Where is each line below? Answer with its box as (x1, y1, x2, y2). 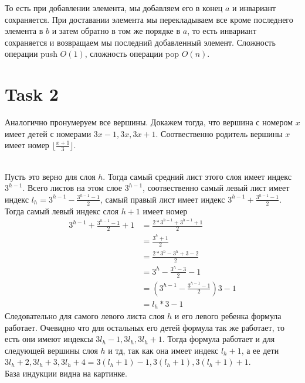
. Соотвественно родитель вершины (155, 127, 283, 139)
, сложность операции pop (84, 47, 179, 60)
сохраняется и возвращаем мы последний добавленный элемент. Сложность (5, 36, 276, 48)
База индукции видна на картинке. (5, 367, 127, 379)
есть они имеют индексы (5, 333, 93, 345)
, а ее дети (241, 344, 279, 356)
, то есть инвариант (187, 25, 257, 37)
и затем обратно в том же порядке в (52, 25, 181, 37)
